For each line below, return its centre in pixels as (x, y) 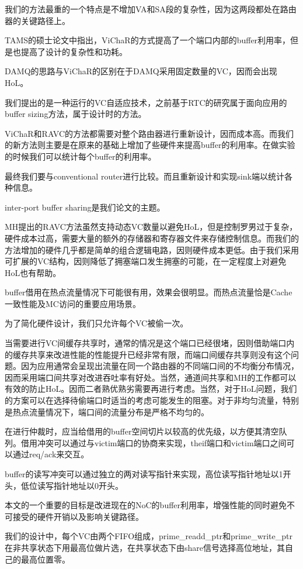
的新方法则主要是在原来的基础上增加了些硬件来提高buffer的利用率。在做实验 (150, 145)
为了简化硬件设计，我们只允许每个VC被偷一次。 (97, 323)
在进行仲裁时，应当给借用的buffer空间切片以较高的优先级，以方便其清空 (142, 431)
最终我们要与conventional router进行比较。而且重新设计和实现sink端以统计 (144, 176)
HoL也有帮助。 (33, 272)
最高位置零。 (45, 559)
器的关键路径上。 (37, 20)
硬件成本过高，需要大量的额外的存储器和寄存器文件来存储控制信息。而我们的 (152, 238)
